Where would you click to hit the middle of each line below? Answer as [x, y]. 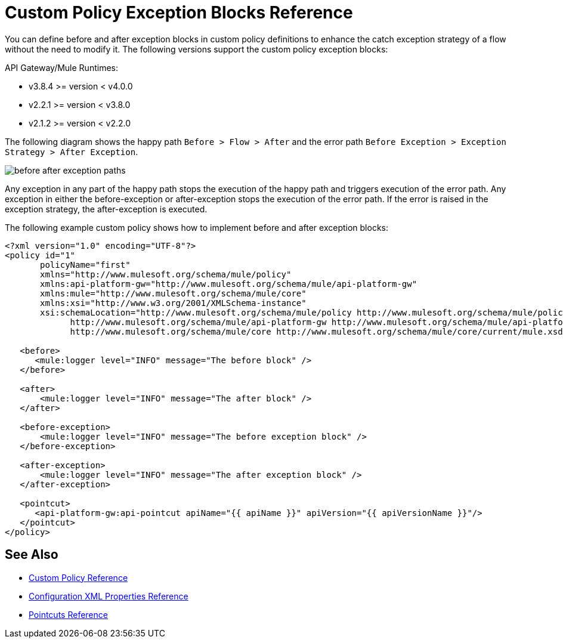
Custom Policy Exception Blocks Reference [179, 13]
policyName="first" [85, 265]
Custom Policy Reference [78, 577]
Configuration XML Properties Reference [109, 596]
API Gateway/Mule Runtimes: [61, 67]
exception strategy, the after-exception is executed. [106, 209]
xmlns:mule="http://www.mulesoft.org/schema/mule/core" [173, 293]
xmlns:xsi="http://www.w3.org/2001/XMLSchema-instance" [173, 303]
